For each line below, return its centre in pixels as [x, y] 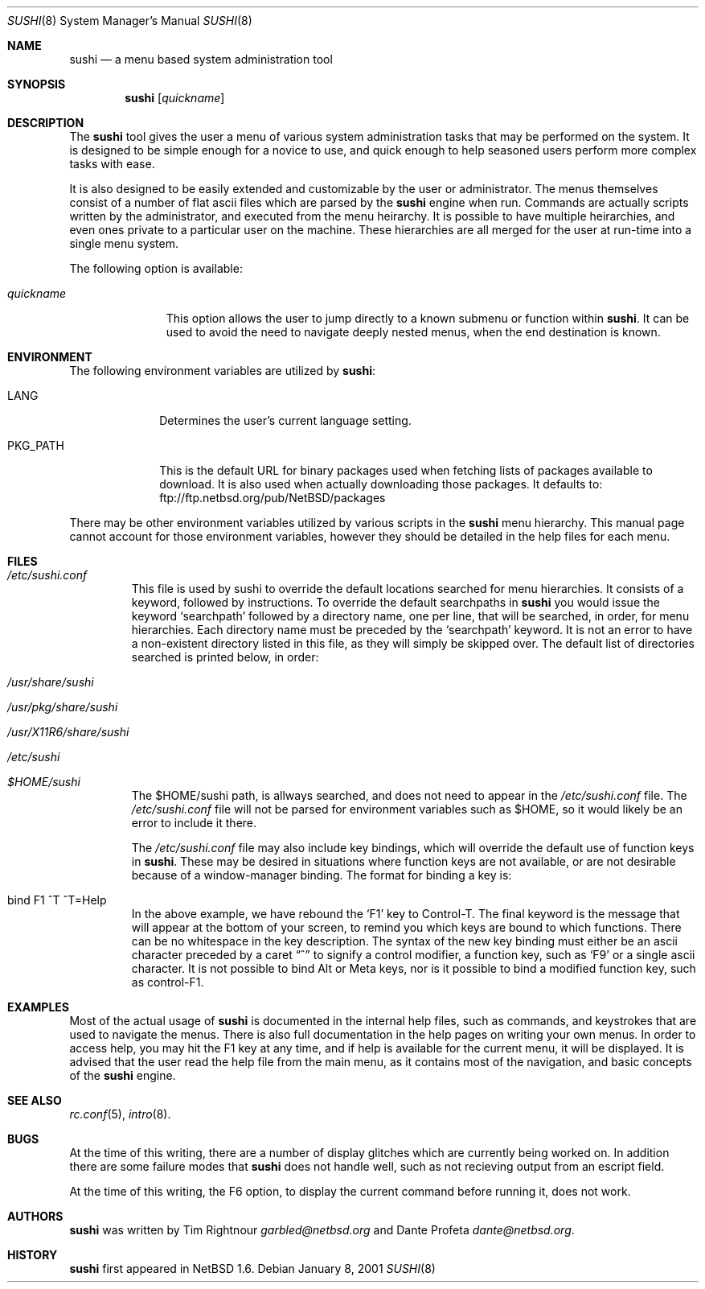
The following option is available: [156, 268]
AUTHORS [35, 1216]
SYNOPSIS [37, 84]
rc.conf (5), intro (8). [120, 1114]
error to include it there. [194, 823]
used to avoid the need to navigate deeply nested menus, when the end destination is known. [413, 332]
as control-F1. [168, 982]
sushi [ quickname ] [175, 98]
